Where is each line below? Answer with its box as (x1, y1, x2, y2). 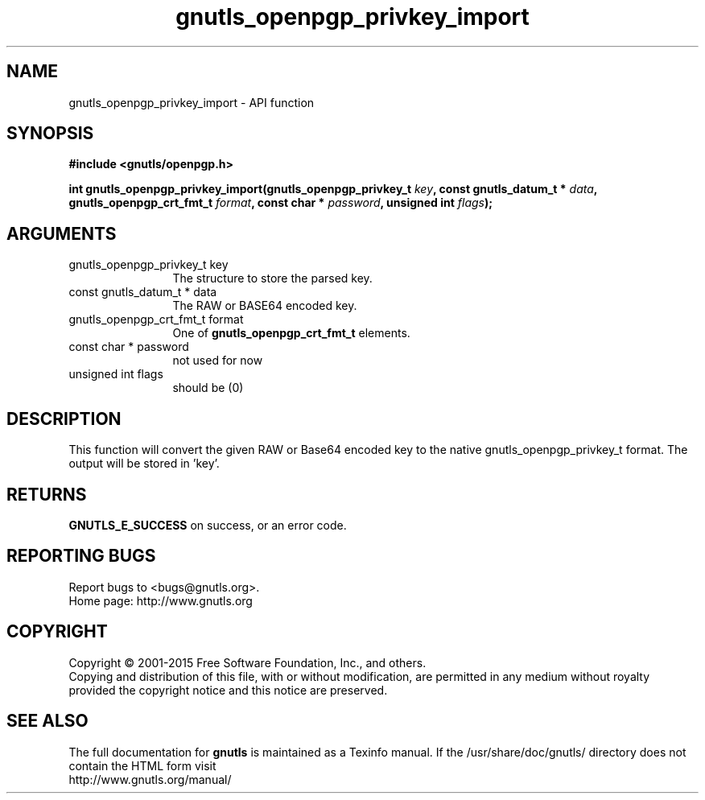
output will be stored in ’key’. (68, 456, 220, 471)
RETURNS (6, 484, 87, 505)
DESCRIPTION (6, 408, 122, 429)
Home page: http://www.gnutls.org (68, 593, 253, 608)
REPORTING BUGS (6, 546, 156, 567)
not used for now (172, 353, 263, 368)
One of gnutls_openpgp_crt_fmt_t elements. (172, 326, 410, 340)
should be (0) (172, 381, 244, 395)
